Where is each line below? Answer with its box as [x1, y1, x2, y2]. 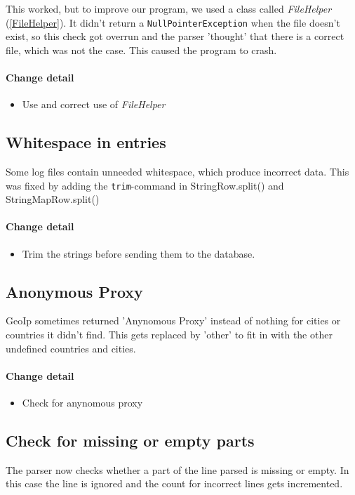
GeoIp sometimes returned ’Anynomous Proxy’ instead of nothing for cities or [6, 313, 341, 328]
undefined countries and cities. [6, 341, 136, 355]
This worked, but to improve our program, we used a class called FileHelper [6, 1, 332, 15]
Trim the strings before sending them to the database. [22, 246, 255, 260]
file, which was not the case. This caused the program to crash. [6, 42, 277, 57]
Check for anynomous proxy [22, 395, 143, 410]
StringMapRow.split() [6, 192, 100, 206]
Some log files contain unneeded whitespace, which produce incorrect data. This [6, 164, 349, 179]
